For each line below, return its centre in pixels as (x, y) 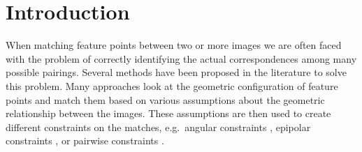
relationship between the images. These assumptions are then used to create (168, 113)
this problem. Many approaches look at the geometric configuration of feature (172, 85)
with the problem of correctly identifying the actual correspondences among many (181, 58)
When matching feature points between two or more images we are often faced (174, 45)
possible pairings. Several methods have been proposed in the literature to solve (176, 72)
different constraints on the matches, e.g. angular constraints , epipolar (158, 127)
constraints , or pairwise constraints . (85, 140)
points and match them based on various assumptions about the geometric (165, 99)
